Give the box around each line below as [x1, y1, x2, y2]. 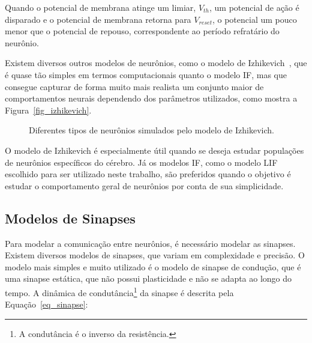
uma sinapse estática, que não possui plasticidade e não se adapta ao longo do [5, 272, 292, 285]
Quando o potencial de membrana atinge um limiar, [5, 1, 196, 13]
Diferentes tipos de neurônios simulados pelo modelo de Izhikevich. [29, 124, 274, 136]
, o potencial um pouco [212, 13, 297, 25]
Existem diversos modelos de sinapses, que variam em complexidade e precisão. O [5, 249, 305, 261]
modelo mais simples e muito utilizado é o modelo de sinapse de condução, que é [5, 260, 301, 273]
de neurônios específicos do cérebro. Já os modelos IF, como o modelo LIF [5, 156, 278, 168]
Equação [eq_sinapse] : [5, 298, 88, 311]
